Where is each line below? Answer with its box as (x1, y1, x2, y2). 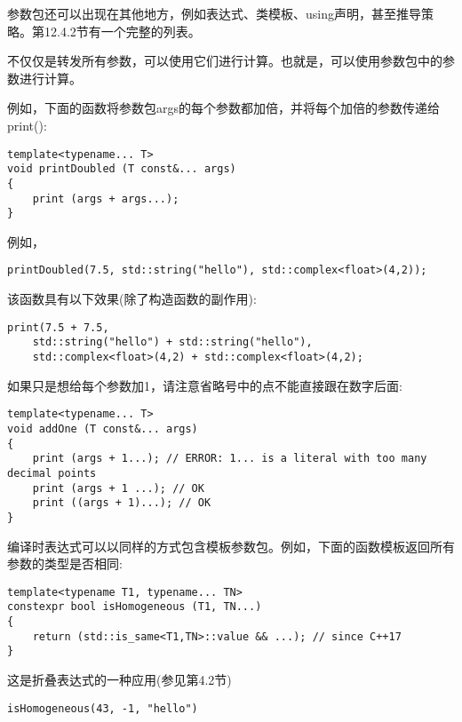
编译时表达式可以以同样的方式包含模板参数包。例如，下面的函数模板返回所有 (7, 536, 455, 555)
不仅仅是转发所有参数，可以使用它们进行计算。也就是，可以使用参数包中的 (7, 52, 442, 70)
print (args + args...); (32, 192, 179, 205)
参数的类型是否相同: (7, 554, 123, 573)
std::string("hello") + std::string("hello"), (32, 336, 313, 349)
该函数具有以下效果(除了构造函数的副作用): (7, 290, 257, 308)
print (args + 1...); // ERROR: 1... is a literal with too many (32, 452, 427, 465)
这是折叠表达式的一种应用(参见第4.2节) (7, 670, 232, 688)
